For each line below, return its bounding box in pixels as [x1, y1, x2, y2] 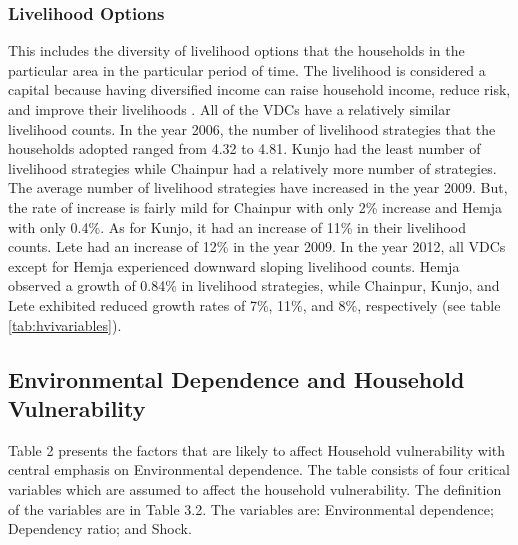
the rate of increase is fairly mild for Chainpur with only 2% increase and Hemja [8, 196, 502, 217]
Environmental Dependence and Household [8, 363, 465, 394]
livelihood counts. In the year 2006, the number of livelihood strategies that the [8, 118, 496, 139]
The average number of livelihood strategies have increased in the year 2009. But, [8, 177, 508, 198]
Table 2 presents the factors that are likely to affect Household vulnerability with [8, 439, 506, 460]
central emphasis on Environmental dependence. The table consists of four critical [8, 459, 511, 480]
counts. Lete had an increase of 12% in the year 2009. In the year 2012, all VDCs [8, 236, 506, 257]
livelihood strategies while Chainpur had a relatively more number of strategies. [8, 157, 497, 178]
